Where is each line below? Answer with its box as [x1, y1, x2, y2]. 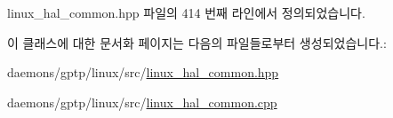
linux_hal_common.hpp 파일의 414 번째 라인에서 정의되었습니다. [7, 4, 365, 21]
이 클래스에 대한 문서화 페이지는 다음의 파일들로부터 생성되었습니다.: [7, 33, 387, 51]
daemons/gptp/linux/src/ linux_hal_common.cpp [7, 92, 277, 111]
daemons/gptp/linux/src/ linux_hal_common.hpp [7, 63, 279, 82]
